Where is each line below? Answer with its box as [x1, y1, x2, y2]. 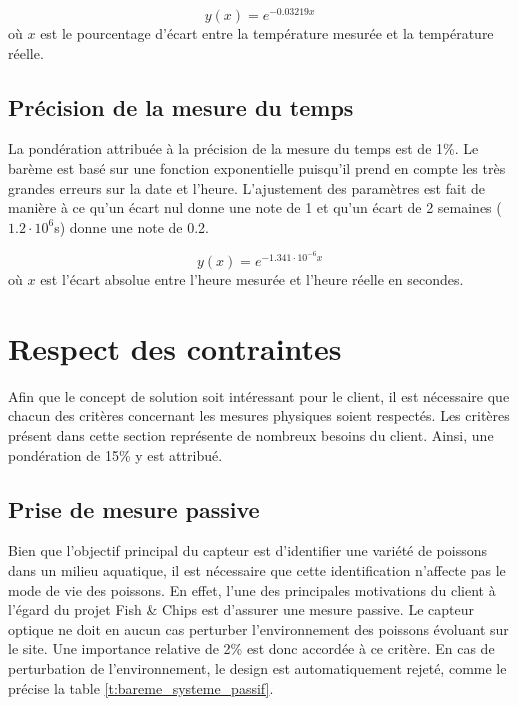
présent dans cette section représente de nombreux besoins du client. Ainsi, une [8, 424, 494, 445]
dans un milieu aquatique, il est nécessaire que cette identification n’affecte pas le [8, 559, 506, 580]
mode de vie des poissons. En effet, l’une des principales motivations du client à [8, 579, 496, 600]
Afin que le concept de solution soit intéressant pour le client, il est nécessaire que [8, 385, 510, 406]
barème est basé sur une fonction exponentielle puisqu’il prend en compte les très [8, 158, 506, 179]
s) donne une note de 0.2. [54, 216, 210, 237]
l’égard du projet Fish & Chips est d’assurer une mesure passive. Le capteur [8, 599, 474, 620]
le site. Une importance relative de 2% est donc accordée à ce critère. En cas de [8, 638, 495, 659]
